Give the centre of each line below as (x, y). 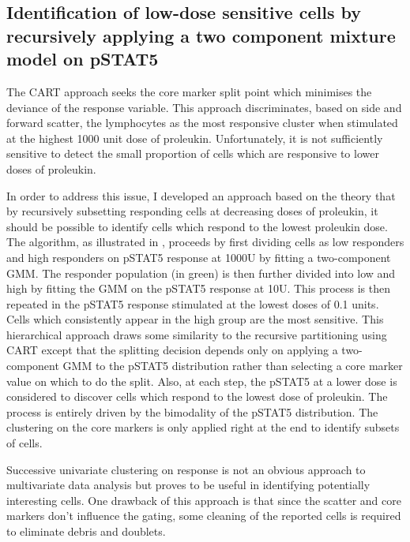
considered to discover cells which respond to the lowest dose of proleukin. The (197, 396)
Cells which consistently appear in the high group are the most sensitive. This (195, 319)
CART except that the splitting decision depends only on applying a (172, 350)
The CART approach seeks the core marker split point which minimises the (189, 91)
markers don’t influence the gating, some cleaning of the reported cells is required (204, 516)
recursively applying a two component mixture (201, 35)
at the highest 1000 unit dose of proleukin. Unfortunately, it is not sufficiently (195, 138)
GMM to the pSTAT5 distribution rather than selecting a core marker (233, 366)
